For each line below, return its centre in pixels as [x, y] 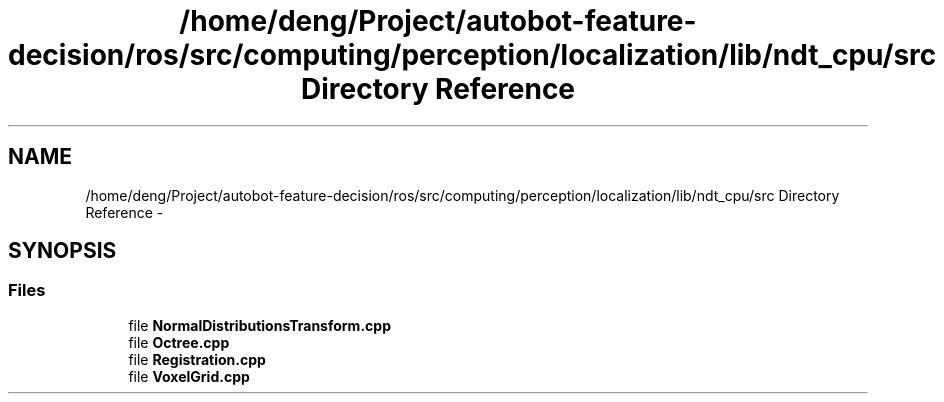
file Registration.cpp [197, 359]
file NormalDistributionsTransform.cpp [259, 325]
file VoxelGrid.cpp [189, 376]
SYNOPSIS [62, 251]
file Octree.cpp [179, 342]
